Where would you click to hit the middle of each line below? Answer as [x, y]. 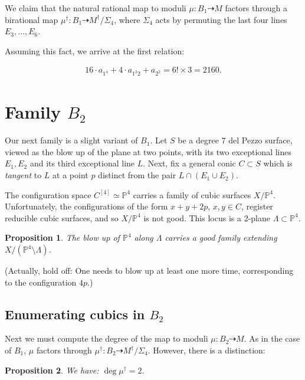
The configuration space [48, 194]
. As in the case [272, 338]
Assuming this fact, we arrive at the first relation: [95, 50]
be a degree [198, 140]
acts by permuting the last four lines [221, 19]
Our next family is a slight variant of [71, 140]
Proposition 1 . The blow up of [62, 237]
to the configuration [41, 282]
